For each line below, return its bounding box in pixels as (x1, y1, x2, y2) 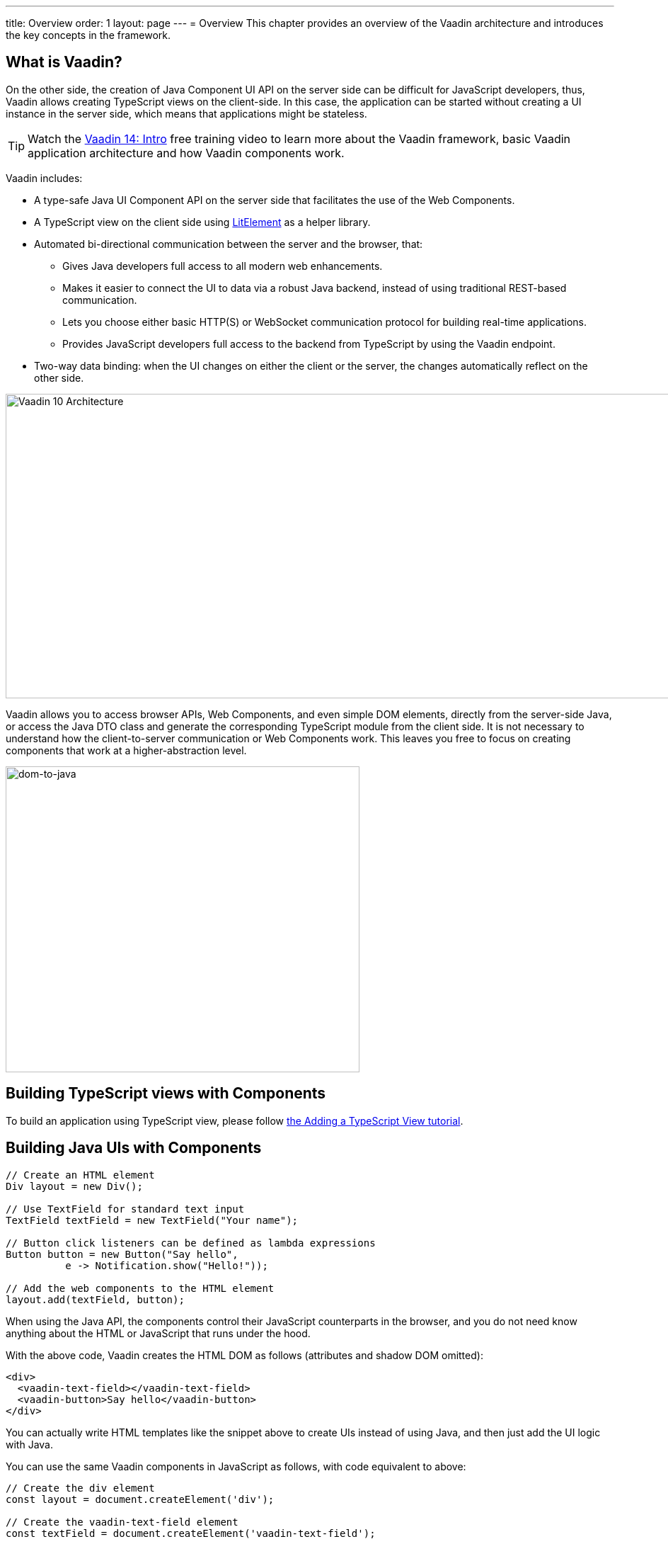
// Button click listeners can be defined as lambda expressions (6, 1237, 376, 1249)
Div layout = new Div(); (6, 1180, 143, 1192)
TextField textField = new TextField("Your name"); (6, 1214, 299, 1226)
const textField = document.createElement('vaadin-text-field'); (6, 1527, 376, 1539)
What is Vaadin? (6, 53, 122, 72)
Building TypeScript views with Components (6, 1084, 326, 1103)
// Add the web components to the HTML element (6, 1282, 275, 1294)
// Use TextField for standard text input (6, 1203, 245, 1215)
